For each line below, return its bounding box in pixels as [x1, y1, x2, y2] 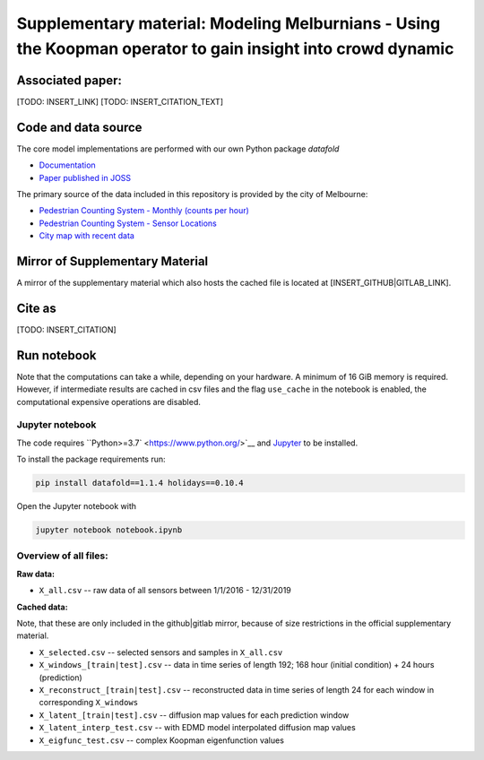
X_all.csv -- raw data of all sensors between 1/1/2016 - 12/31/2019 [39, 585, 291, 596]
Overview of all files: [16, 549, 108, 562]
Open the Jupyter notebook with [16, 501, 137, 512]
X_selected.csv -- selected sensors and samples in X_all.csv [39, 646, 283, 658]
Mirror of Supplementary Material [16, 254, 209, 269]
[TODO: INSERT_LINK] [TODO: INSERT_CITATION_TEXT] [16, 96, 224, 107]
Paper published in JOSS [39, 172, 132, 183]
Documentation [39, 160, 96, 170]
